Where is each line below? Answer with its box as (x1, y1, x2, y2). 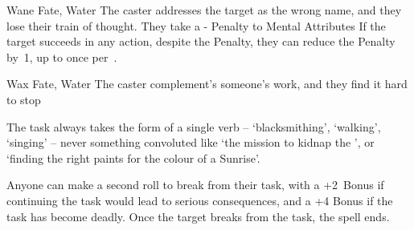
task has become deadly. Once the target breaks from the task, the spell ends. (6, 208, 390, 224)
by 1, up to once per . (6, 48, 117, 65)
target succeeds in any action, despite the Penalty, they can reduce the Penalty (6, 33, 396, 50)
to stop (6, 91, 41, 107)
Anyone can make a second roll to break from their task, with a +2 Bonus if (6, 176, 384, 193)
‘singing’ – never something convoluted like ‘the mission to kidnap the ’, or (6, 134, 375, 151)
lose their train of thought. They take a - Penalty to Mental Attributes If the (6, 17, 386, 34)
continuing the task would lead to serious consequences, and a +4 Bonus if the (6, 192, 393, 208)
